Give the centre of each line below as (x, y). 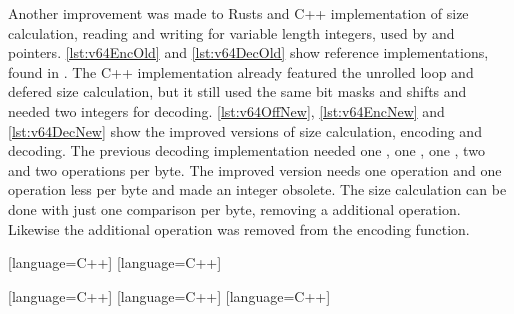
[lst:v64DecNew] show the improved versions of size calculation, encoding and (245, 130)
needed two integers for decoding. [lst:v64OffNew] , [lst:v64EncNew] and (226, 110)
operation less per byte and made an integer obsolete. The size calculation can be (257, 189)
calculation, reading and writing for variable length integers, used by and (231, 32)
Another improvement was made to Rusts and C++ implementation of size (238, 13)
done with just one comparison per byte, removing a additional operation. (234, 208)
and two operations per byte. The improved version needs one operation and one (255, 169)
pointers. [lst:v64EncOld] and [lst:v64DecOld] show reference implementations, (248, 52)
